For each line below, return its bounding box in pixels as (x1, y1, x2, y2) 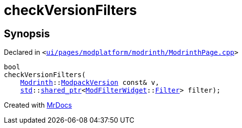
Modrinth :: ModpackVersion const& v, (20, 79, 160, 87)
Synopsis (4, 27, 50, 40)
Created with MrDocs (4, 101, 72, 110)
